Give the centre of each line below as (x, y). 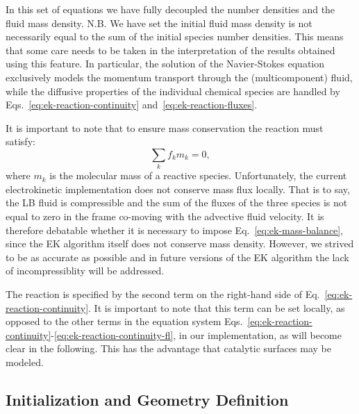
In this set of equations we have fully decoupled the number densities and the (170, 9)
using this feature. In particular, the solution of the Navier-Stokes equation (165, 64)
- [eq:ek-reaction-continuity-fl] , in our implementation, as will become (196, 334)
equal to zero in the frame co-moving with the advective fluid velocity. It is (165, 216)
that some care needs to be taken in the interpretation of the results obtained (170, 50)
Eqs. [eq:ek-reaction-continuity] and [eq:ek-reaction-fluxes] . (132, 105)
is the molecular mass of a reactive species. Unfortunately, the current (198, 175)
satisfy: (20, 141)
